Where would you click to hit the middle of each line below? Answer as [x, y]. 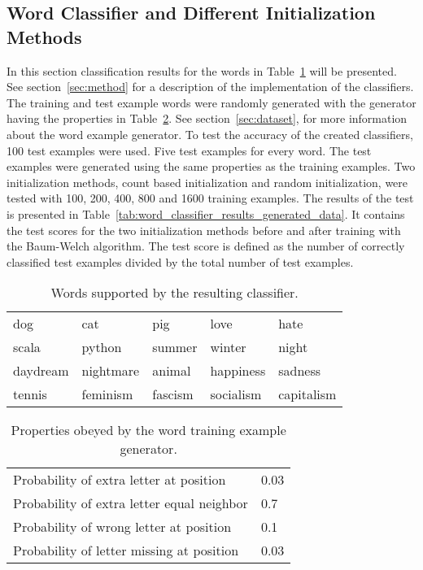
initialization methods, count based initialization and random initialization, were [207, 182]
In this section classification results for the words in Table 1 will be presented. [202, 70]
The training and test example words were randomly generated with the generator [211, 102]
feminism [107, 394]
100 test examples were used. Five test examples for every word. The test [189, 150]
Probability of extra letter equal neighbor [131, 503]
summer [175, 347]
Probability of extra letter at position [120, 480]
